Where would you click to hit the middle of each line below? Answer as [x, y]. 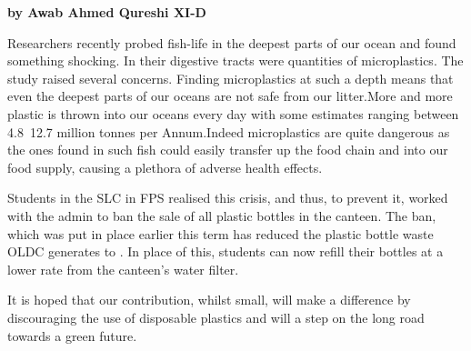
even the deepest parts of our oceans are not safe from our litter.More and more [230, 96]
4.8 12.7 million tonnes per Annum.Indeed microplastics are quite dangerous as [229, 131]
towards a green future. [72, 335]
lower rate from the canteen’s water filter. [123, 269]
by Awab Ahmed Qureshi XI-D [107, 12]
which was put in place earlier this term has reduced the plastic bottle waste [220, 233]
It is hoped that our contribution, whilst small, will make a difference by [209, 300]
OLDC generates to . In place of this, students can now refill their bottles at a [225, 251]
